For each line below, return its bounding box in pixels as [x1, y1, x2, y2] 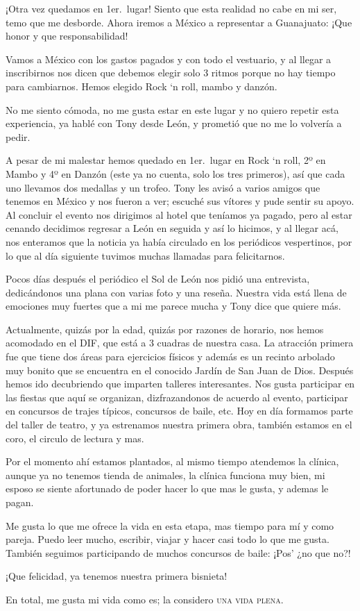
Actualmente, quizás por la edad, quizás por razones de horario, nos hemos [6, 321, 324, 336]
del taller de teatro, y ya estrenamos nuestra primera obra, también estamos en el [6, 417, 352, 432]
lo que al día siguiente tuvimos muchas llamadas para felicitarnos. [6, 248, 285, 262]
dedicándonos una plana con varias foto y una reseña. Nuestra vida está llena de [6, 285, 347, 299]
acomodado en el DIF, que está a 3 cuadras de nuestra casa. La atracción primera [6, 335, 354, 350]
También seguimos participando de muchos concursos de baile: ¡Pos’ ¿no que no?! [6, 545, 351, 560]
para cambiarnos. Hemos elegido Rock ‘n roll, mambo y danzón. [6, 78, 277, 93]
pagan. [6, 495, 34, 509]
